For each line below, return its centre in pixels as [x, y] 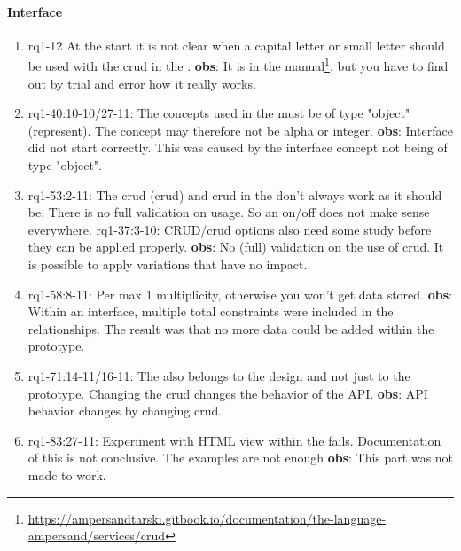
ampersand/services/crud [97, 535]
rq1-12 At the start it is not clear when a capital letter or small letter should [236, 45]
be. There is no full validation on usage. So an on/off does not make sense [229, 212]
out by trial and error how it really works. [142, 83]
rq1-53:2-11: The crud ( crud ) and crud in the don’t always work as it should [235, 194]
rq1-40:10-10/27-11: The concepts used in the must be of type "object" [219, 113]
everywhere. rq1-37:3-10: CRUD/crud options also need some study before [230, 229]
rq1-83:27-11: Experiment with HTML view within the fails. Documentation [234, 440]
